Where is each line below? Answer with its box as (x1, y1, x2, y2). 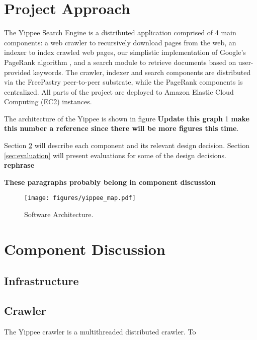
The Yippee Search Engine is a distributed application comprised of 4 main (4, 27, 236, 38)
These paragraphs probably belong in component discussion (4, 176, 216, 187)
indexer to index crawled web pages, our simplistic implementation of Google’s (4, 47, 246, 57)
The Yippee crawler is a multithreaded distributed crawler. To (4, 326, 196, 337)
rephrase (4, 160, 35, 170)
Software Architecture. (24, 209, 94, 220)
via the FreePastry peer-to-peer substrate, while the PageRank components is (4, 77, 243, 87)
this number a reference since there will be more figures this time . (4, 123, 239, 133)
